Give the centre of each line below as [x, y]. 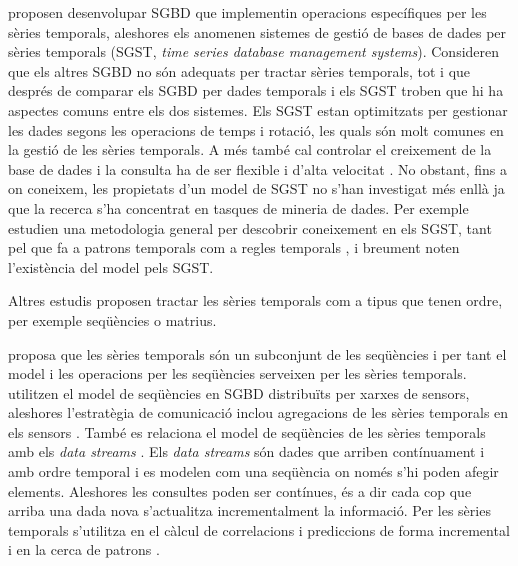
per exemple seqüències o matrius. [112, 319]
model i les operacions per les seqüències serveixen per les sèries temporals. [237, 373]
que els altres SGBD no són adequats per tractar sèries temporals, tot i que [239, 70]
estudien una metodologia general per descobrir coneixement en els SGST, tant [250, 227]
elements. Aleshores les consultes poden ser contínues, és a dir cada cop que [240, 490]
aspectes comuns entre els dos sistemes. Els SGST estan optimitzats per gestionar [258, 109]
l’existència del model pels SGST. [111, 266]
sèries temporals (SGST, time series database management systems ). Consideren [254, 51]
